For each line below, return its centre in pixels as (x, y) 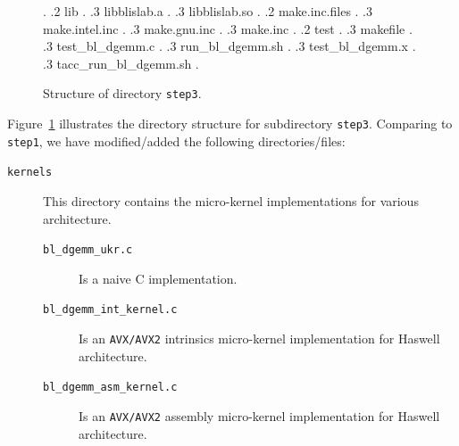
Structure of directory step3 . (122, 93)
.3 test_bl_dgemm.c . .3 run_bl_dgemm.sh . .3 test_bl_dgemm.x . (229, 46)
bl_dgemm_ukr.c (88, 250)
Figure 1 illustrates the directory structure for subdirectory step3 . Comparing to (230, 124)
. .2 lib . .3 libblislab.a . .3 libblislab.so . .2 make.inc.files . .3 (208, 11)
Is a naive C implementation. (158, 278)
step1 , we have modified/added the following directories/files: (176, 140)
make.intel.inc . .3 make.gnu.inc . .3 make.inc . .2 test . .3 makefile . (228, 28)
